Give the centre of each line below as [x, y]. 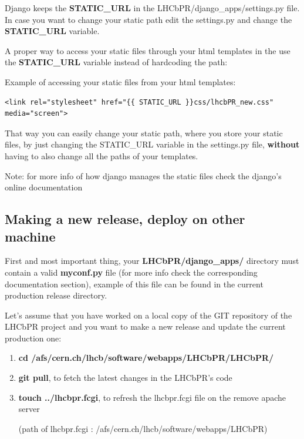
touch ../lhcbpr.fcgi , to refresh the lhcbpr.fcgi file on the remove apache [152, 397]
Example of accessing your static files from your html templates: [120, 81]
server [29, 409]
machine [30, 236]
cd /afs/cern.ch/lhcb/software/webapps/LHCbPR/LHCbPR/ [146, 358]
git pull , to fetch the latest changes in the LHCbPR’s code [125, 378]
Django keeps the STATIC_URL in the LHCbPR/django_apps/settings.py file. [152, 8]
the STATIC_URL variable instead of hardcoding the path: [116, 62]
